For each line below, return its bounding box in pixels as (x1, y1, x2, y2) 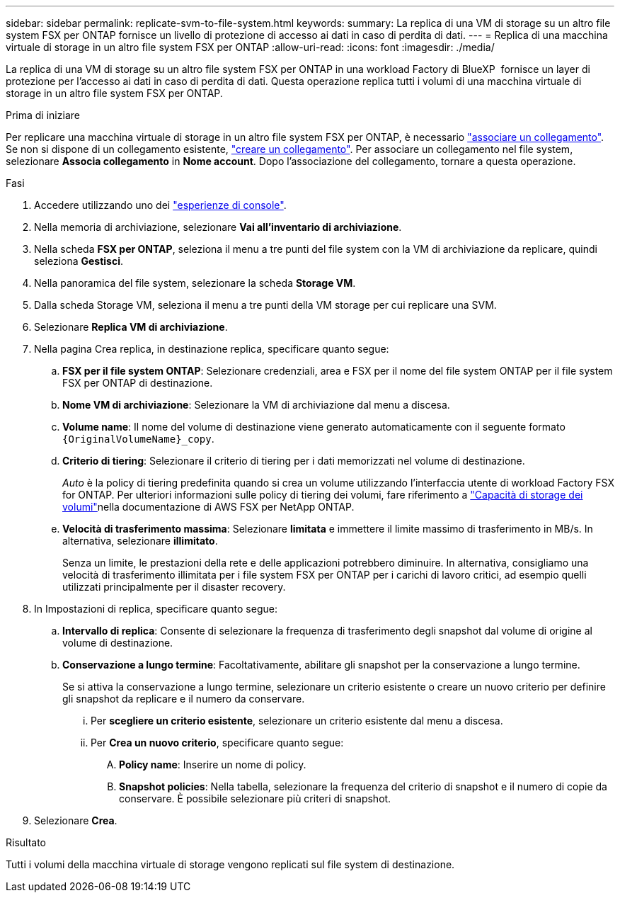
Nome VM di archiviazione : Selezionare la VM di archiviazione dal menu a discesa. (62, 399, 450, 411)
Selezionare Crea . (34, 814, 117, 826)
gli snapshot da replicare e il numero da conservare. (62, 693, 305, 705)
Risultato (6, 836, 47, 848)
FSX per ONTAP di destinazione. (62, 377, 213, 389)
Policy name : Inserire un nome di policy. (119, 758, 306, 771)
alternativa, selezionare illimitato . (62, 535, 218, 547)
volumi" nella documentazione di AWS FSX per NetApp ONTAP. (62, 501, 355, 513)
